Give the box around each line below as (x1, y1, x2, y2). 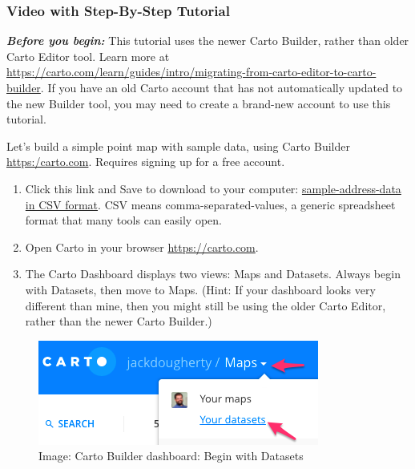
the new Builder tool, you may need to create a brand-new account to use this (6, 95, 391, 111)
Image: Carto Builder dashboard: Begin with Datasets (38, 447, 304, 464)
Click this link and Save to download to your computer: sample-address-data (25, 180, 401, 196)
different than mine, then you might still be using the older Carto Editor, (25, 297, 386, 313)
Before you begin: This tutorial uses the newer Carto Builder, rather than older (6, 32, 409, 49)
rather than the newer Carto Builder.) (25, 313, 212, 330)
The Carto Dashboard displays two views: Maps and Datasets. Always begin (25, 265, 401, 282)
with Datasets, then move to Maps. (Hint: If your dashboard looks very (25, 281, 376, 297)
